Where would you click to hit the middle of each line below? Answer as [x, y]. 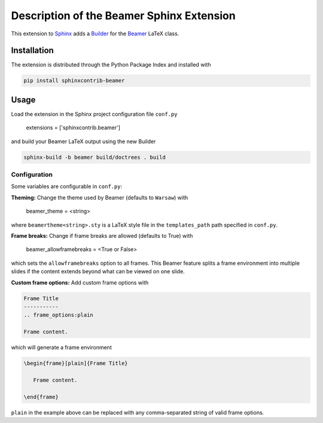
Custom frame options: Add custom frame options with [80, 282]
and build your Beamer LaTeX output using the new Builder [83, 141]
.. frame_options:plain [59, 315]
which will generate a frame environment [61, 348]
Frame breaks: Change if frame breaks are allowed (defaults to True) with [102, 236]
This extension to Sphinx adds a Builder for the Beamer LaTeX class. [95, 34]
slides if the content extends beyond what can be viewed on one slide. [98, 271]
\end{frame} [41, 397]
